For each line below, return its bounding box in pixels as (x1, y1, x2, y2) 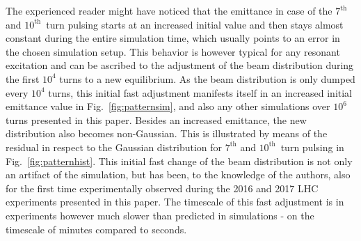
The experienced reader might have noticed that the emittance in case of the (6, 3, 332, 17)
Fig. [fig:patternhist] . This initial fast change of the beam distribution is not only (6, 153, 353, 168)
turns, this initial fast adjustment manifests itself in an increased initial (48, 85, 353, 100)
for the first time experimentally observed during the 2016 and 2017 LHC (6, 180, 319, 195)
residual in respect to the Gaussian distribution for (6, 139, 223, 154)
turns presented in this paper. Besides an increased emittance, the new (6, 112, 307, 127)
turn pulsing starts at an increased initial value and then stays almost (46, 17, 344, 31)
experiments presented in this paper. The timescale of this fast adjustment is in (6, 194, 344, 209)
